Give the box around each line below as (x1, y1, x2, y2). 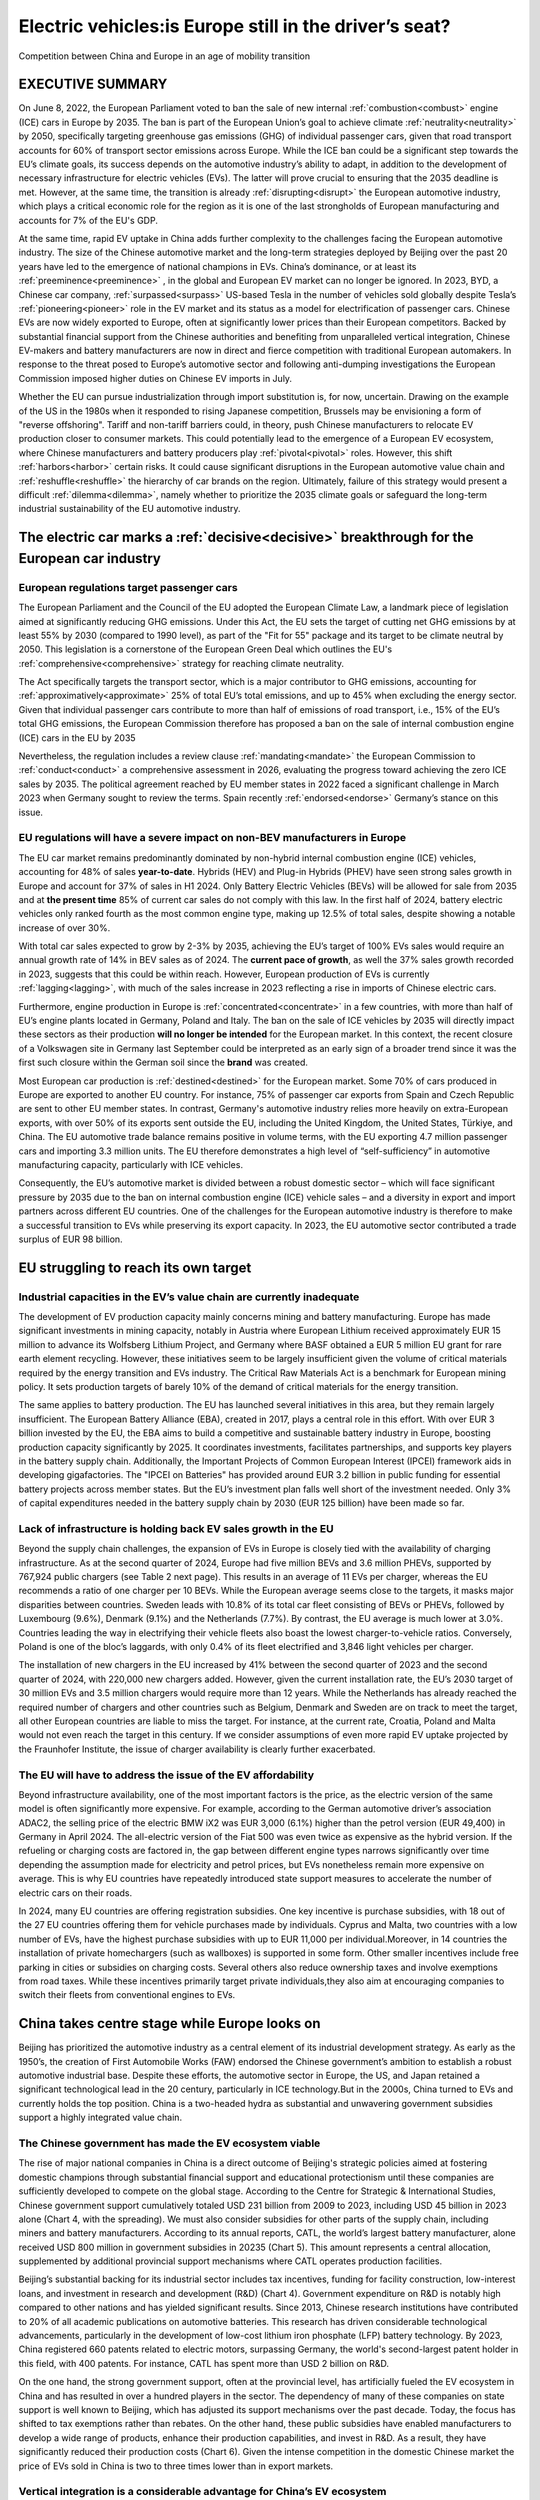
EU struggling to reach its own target (18, 1259, 252, 1276)
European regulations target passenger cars (18, 580, 239, 594)
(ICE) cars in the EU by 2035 (18, 731, 136, 744)
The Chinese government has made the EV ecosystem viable (18, 2136, 321, 2150)
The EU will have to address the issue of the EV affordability (18, 1768, 315, 1782)
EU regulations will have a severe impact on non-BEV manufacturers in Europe (18, 831, 407, 845)
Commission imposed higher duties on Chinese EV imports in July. (18, 372, 293, 384)
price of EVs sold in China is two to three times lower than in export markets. (18, 2460, 334, 2472)
